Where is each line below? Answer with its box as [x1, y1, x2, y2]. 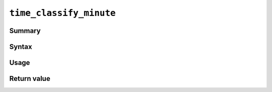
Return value [9, 74, 50, 83]
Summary [9, 26, 41, 35]
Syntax [9, 42, 32, 51]
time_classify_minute [9, 7, 116, 18]
